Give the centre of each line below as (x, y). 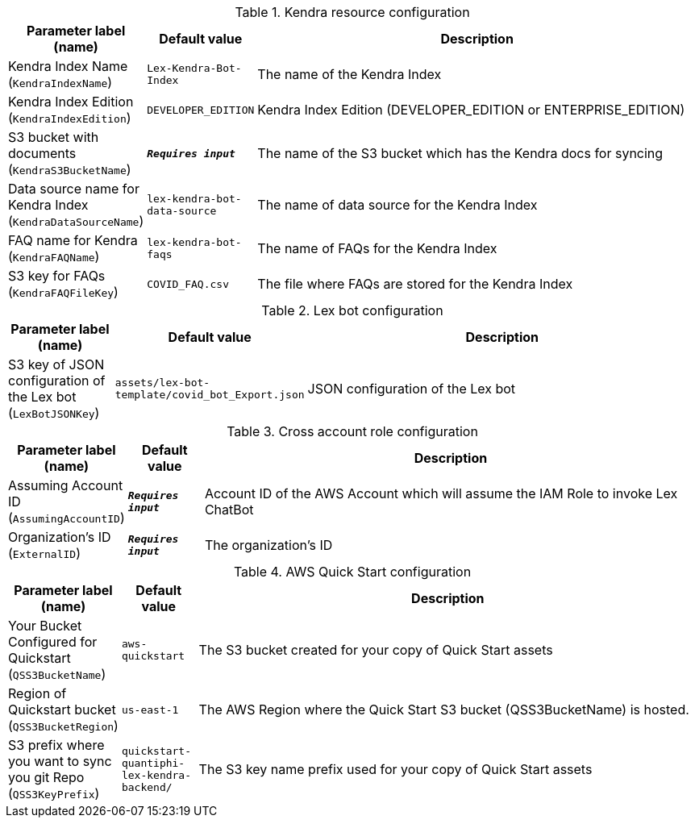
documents (42, 153)
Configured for (53, 642)
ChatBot (229, 510)
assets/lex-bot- (162, 383)
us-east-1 (150, 710)
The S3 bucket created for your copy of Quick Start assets (376, 650)
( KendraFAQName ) (54, 256)
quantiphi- (153, 763)
